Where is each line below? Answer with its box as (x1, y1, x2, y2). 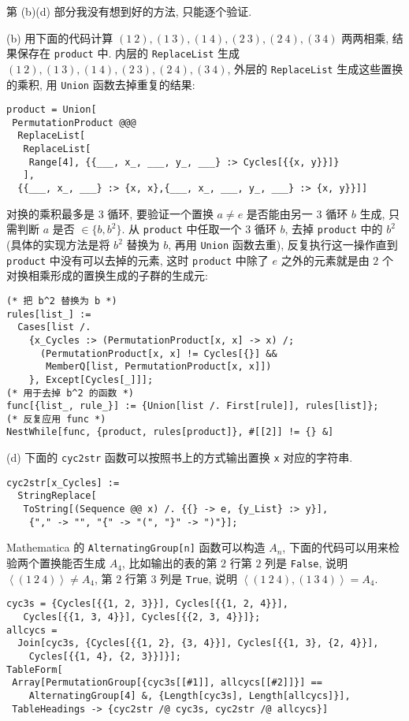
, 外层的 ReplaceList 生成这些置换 (227, 60, 403, 76)
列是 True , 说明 (160, 570, 237, 586)
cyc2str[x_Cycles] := (6, 477, 120, 489)
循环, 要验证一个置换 (107, 205, 214, 221)
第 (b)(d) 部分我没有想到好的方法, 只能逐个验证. (6, 3, 252, 19)
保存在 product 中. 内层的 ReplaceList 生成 (17, 45, 240, 61)
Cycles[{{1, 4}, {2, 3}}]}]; (28, 651, 181, 662)
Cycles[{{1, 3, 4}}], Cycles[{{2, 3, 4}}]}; (23, 611, 261, 623)
